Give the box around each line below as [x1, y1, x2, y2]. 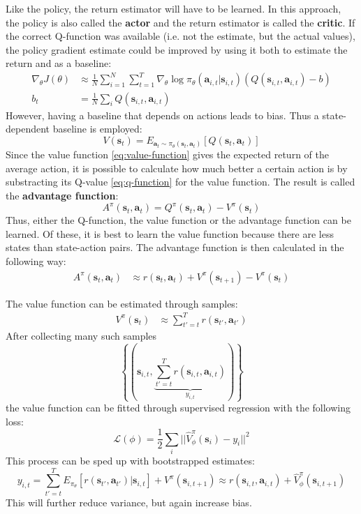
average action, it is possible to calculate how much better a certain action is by [6, 160, 348, 175]
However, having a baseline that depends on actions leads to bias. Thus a [6, 107, 319, 122]
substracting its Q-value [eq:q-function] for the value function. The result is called [6, 174, 355, 189]
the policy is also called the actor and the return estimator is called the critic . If [6, 15, 355, 29]
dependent [6, 121, 50, 136]
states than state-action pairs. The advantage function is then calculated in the [6, 240, 344, 255]
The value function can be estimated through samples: [6, 296, 238, 310]
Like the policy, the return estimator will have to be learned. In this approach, [6, 1, 341, 15]
